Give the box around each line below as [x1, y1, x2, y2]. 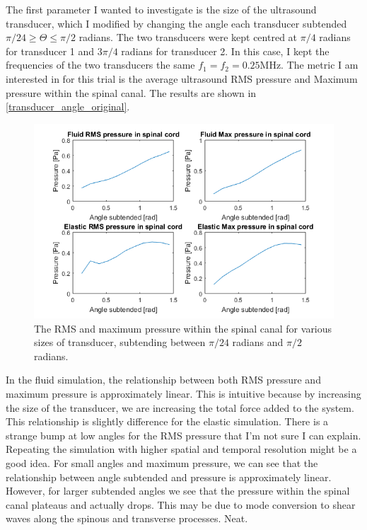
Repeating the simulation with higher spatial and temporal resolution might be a [6, 442, 357, 456]
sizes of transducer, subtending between [34, 335, 206, 350]
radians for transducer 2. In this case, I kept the [121, 43, 330, 58]
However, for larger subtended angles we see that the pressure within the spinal [6, 483, 350, 498]
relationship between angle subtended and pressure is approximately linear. [6, 469, 332, 484]
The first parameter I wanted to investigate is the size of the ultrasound [6, 2, 317, 16]
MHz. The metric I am [260, 57, 359, 72]
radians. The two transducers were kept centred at [78, 30, 298, 45]
